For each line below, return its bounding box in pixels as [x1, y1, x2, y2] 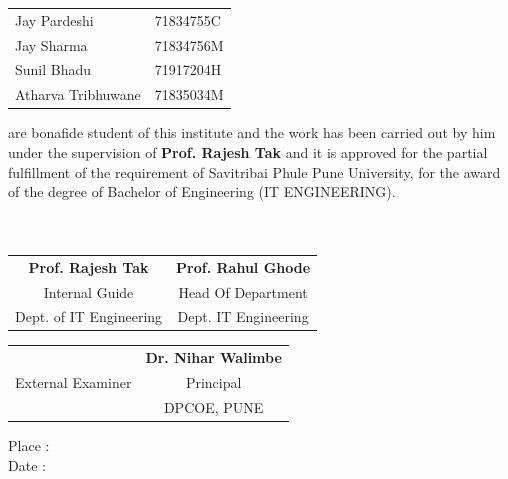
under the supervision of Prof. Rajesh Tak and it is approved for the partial [8, 141, 488, 162]
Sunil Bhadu [15, 59, 92, 80]
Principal [185, 372, 242, 393]
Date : [8, 454, 46, 475]
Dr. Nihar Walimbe [145, 347, 282, 368]
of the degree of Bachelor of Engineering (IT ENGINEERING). [8, 181, 396, 202]
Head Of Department [178, 281, 308, 302]
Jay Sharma [15, 34, 88, 55]
